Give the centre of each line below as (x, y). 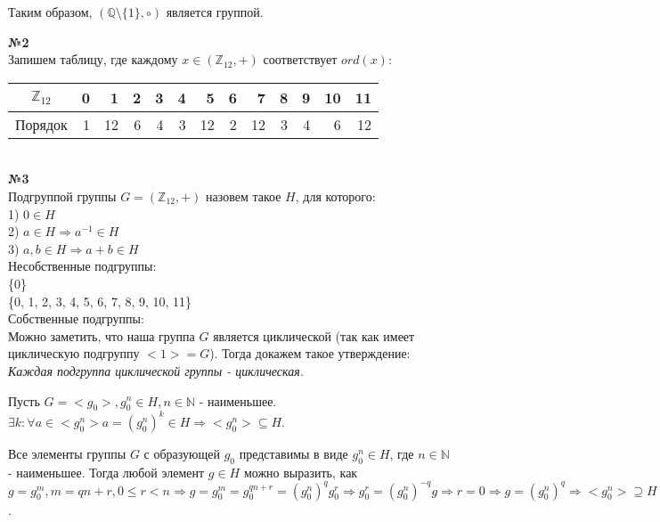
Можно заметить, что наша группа (102, 335)
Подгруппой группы (62, 196)
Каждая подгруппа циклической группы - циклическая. (156, 370)
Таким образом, (50, 12)
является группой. (215, 12)
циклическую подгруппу (74, 353)
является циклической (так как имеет (314, 335)
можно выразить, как (301, 472)
